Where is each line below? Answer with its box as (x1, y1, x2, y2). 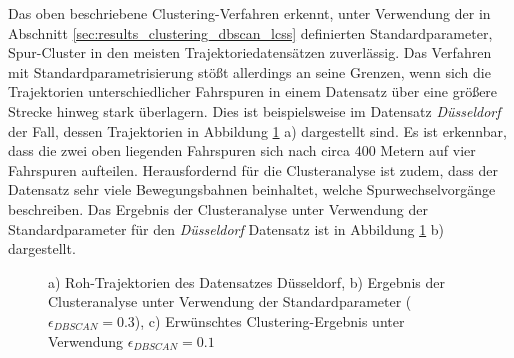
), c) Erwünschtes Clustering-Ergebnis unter (134, 310, 405, 331)
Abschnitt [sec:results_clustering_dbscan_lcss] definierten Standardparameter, (8, 22, 493, 43)
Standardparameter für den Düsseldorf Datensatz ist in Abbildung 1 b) (8, 218, 445, 239)
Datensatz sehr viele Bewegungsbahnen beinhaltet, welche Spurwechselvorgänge (8, 179, 496, 200)
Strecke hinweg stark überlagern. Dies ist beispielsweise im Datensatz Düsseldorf (8, 100, 501, 121)
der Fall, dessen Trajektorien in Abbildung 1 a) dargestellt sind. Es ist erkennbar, (8, 120, 507, 141)
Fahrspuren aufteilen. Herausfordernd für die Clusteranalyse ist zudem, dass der (8, 159, 498, 180)
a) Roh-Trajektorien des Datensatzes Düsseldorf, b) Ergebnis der (48, 271, 445, 292)
